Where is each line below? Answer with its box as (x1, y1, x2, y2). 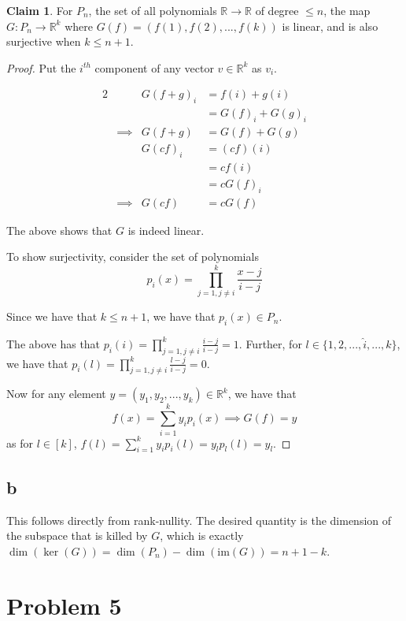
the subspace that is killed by (6, 527, 148, 544)
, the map (323, 2, 371, 18)
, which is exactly (160, 527, 244, 544)
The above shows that (6, 221, 113, 238)
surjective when (6, 33, 81, 50)
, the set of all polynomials (88, 2, 217, 18)
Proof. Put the (6, 59, 76, 76)
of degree (255, 2, 299, 18)
